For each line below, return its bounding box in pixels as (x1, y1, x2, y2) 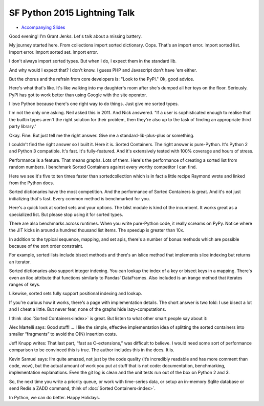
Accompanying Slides (21, 24, 66, 30)
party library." (9, 124, 37, 129)
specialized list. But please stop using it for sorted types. (9, 212, 123, 217)
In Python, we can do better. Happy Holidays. (9, 394, 100, 400)
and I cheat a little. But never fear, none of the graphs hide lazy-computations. (9, 306, 166, 312)
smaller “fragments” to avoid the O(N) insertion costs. (9, 331, 117, 337)
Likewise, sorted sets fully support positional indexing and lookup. (9, 291, 142, 297)
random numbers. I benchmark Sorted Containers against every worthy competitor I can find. (9, 164, 197, 170)
